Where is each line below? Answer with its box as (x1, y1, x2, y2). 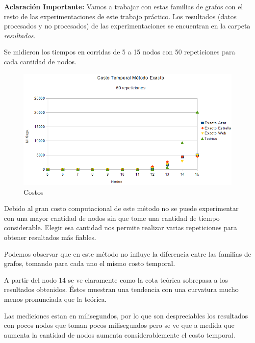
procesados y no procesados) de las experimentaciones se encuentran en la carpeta (4, 21, 251, 31)
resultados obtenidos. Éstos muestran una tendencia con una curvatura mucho (4, 284, 239, 294)
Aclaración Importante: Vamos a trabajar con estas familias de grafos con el (4, 1, 243, 11)
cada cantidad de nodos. (4, 56, 76, 66)
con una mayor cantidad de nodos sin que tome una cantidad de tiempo (4, 212, 220, 223)
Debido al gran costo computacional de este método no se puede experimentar (4, 203, 239, 213)
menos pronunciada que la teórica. (4, 293, 107, 304)
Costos (24, 186, 44, 197)
